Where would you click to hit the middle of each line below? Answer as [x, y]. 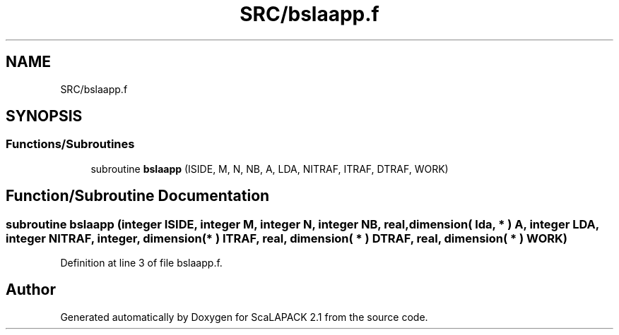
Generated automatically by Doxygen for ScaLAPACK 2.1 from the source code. [244, 317]
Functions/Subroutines [70, 144]
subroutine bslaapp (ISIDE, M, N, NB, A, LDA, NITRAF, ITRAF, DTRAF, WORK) [270, 169]
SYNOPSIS [44, 116]
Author [31, 290]
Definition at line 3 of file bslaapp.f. [141, 263]
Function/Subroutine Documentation [138, 196]
